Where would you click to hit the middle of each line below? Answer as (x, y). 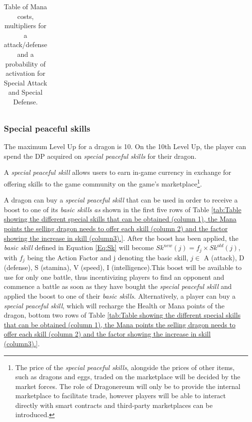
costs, (25, 16)
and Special (25, 92)
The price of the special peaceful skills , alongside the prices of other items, (125, 367)
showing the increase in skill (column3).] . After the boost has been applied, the (121, 238)
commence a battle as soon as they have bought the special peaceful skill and (118, 286)
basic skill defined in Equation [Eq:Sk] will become (79, 247)
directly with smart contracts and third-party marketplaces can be (114, 405)
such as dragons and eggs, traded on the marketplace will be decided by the (128, 377)
